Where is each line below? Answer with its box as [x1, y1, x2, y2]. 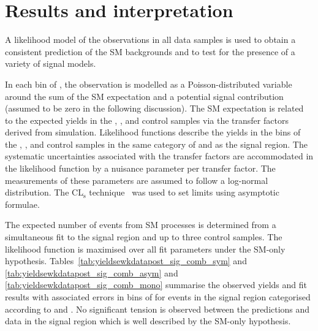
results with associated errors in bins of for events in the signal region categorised [5, 291, 311, 303]
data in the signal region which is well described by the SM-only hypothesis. [5, 314, 291, 327]
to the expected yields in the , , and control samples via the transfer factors [5, 113, 289, 126]
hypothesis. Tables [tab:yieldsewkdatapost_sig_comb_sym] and [5, 254, 247, 267]
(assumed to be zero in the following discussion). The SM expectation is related [5, 102, 304, 115]
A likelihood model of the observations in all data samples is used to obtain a [5, 33, 296, 46]
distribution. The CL [5, 186, 83, 199]
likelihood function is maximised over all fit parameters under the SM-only [5, 242, 286, 255]
